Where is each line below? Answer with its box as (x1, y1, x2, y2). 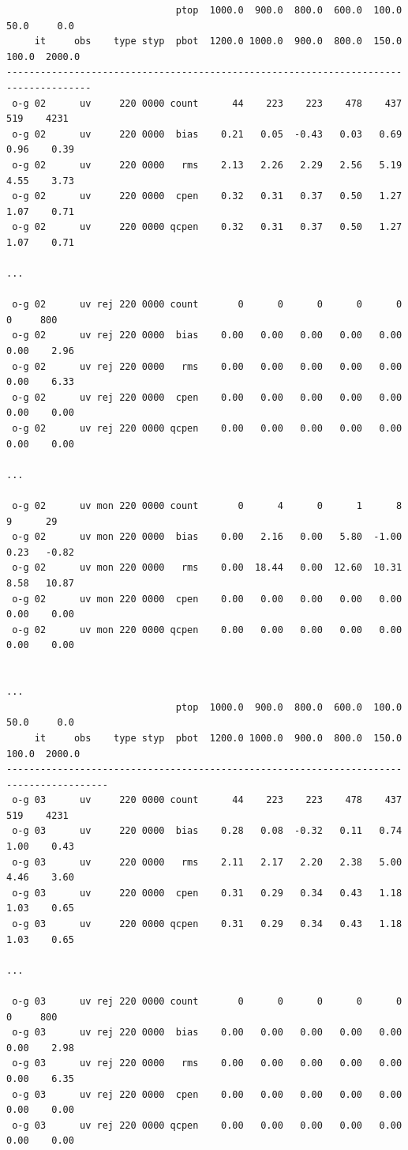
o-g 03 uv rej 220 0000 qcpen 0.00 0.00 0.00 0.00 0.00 (12, 1119, 402, 1131)
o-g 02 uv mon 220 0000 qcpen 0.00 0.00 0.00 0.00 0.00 (12, 624, 402, 635)
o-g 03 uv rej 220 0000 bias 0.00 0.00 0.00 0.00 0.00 (12, 1027, 402, 1039)
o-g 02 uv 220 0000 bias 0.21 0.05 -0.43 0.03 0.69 (12, 128, 402, 140)
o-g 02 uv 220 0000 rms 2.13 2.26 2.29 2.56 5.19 (12, 159, 402, 171)
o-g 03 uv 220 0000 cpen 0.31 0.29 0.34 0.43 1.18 (12, 887, 402, 899)
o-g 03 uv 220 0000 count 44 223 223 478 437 (12, 794, 402, 806)
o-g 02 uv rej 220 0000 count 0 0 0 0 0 (12, 299, 402, 311)
